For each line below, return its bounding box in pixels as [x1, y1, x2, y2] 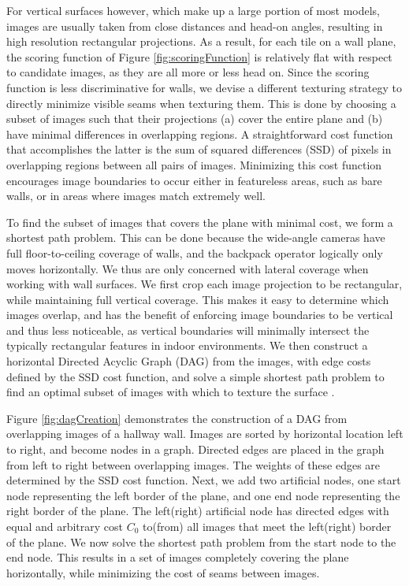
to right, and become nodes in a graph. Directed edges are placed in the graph [6, 441, 385, 458]
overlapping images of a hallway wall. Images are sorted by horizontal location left [6, 425, 403, 442]
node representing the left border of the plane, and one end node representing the [6, 487, 400, 503]
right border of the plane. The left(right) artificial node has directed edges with [6, 503, 389, 519]
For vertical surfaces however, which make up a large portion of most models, [6, 2, 380, 18]
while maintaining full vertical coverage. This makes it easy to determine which [6, 291, 389, 307]
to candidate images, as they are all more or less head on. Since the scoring [6, 64, 370, 80]
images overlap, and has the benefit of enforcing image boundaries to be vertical [6, 306, 393, 323]
